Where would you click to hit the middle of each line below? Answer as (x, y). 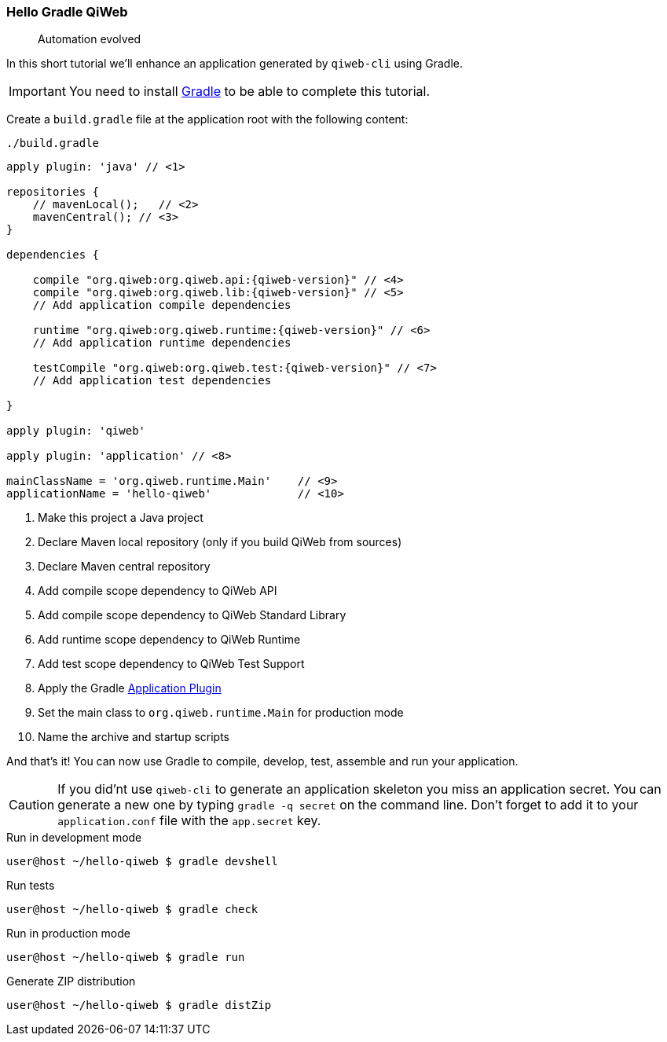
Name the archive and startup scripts (134, 737)
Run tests (31, 886)
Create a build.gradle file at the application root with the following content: (207, 119)
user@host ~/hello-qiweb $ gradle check (132, 910)
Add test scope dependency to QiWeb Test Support (171, 664)
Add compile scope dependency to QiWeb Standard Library (192, 615)
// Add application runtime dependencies (162, 343)
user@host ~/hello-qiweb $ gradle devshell (142, 862)
